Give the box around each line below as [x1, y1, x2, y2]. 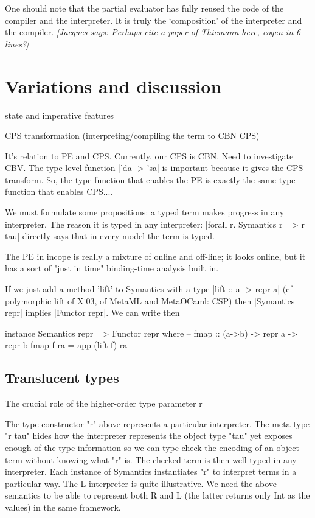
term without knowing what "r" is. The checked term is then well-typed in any [5, 453, 297, 466]
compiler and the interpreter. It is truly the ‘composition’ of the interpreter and [5, 13, 302, 26]
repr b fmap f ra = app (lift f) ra [5, 338, 128, 351]
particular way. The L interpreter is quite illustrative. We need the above [5, 477, 277, 489]
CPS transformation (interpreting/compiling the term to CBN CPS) [5, 129, 260, 142]
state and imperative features [5, 108, 114, 121]
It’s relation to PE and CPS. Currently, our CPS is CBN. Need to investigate [5, 149, 294, 162]
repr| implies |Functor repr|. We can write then [5, 306, 180, 319]
